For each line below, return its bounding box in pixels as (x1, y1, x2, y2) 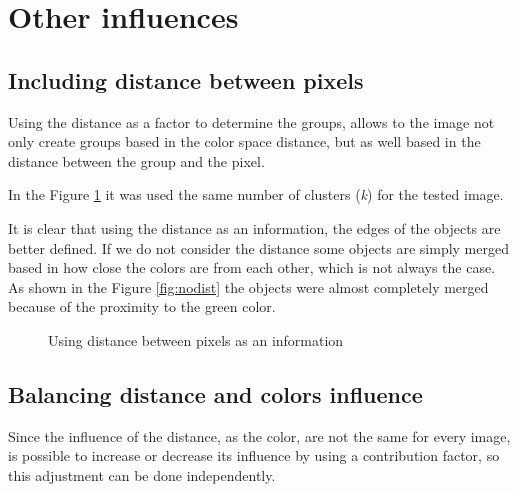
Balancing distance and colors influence (8, 378, 423, 409)
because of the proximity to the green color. (8, 296, 276, 317)
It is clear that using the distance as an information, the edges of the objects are (8, 217, 501, 238)
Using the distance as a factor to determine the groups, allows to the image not (8, 111, 495, 132)
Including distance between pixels (8, 64, 364, 95)
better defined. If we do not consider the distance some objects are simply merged (8, 237, 509, 258)
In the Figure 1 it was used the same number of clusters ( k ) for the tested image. (8, 184, 504, 205)
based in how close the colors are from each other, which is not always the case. (8, 257, 496, 278)
